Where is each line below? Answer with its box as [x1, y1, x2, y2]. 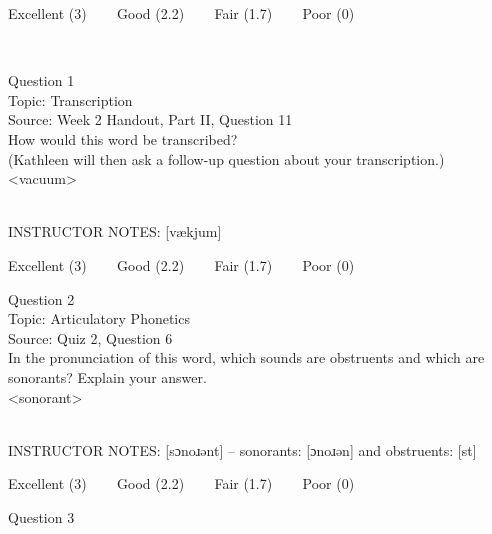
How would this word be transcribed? [8, 128, 238, 149]
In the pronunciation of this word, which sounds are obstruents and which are [8, 347, 485, 368]
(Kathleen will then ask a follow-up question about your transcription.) [8, 148, 445, 169]
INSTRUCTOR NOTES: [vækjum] [8, 221, 222, 242]
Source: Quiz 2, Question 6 [8, 327, 173, 348]
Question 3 [8, 506, 75, 527]
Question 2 [8, 288, 75, 309]
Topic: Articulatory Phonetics [8, 308, 190, 329]
